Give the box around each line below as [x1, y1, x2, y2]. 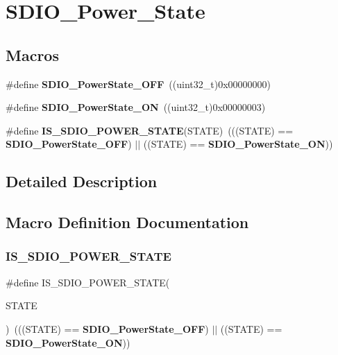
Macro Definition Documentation [6, 211, 249, 233]
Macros [6, 44, 59, 65]
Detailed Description [6, 171, 158, 192]
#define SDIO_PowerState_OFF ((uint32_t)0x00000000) [6, 76, 271, 91]
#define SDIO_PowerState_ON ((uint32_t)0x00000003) [6, 100, 266, 114]
